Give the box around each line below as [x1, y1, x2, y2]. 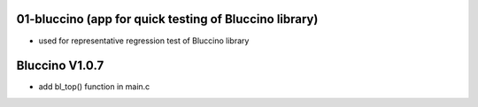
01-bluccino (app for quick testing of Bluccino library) [16, 11, 319, 27]
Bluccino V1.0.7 [16, 58, 104, 73]
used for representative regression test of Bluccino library [38, 35, 250, 46]
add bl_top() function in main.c [38, 81, 150, 92]
